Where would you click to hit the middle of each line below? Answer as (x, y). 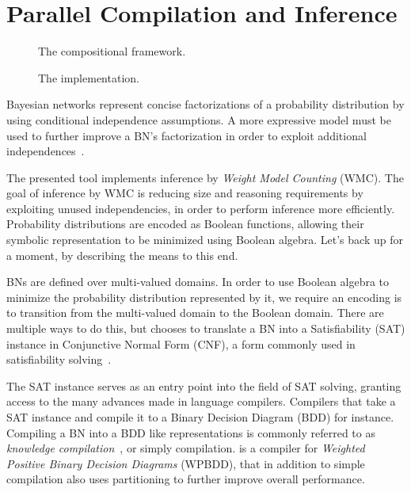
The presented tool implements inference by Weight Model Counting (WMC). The (205, 177)
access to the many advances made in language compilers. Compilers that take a (201, 401)
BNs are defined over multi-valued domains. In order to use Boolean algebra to (198, 282)
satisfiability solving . (59, 359)
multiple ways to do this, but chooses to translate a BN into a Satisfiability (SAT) (206, 328)
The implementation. (89, 77)
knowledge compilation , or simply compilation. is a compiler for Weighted (186, 448)
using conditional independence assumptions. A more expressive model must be (199, 119)
